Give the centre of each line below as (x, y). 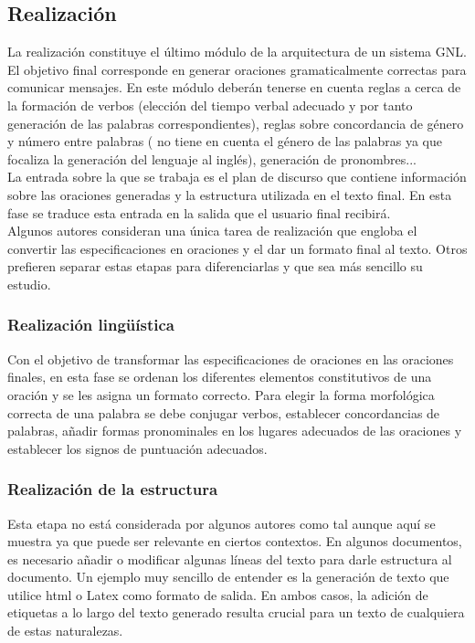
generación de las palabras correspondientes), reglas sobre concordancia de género (236, 123)
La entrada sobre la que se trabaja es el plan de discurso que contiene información (237, 177)
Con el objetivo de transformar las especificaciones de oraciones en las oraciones (231, 358)
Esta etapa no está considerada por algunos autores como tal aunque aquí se (222, 523)
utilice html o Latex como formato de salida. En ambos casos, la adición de (218, 594)
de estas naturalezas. (65, 631)
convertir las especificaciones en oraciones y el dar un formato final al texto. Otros (237, 248)
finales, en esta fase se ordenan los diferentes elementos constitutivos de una (220, 377)
